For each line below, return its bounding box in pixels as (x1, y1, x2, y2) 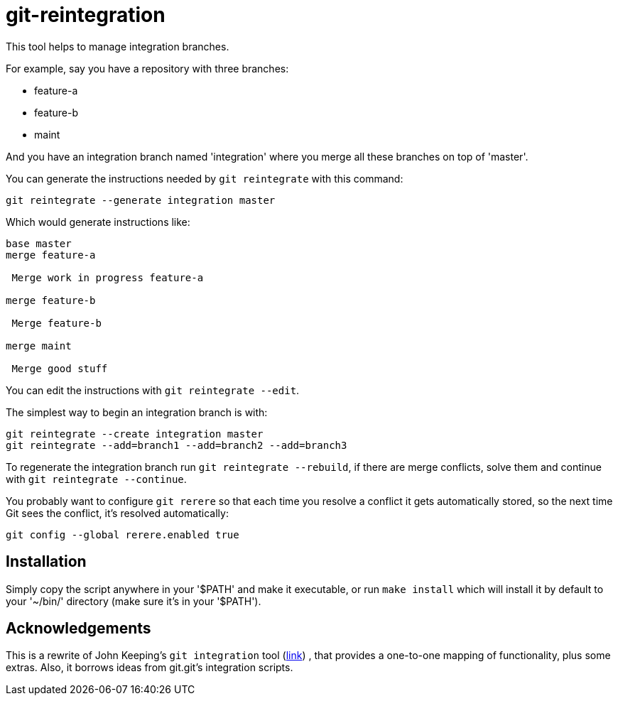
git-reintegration (6, 3, 166, 27)
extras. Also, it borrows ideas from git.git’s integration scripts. (6, 661, 293, 674)
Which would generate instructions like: (6, 215, 190, 228)
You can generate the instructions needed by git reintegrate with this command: (6, 172, 403, 185)
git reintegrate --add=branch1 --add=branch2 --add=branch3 (6, 439, 347, 451)
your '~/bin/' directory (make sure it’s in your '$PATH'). (6, 594, 261, 607)
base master (6, 237, 72, 249)
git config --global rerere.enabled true (6, 528, 239, 540)
